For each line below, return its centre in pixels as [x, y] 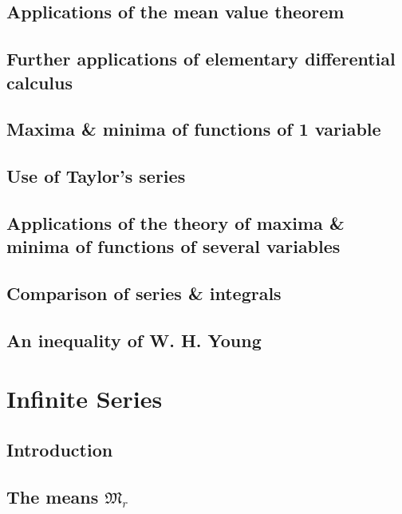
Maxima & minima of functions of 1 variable [194, 129]
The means [53, 496]
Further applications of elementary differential [201, 59]
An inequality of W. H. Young [134, 340]
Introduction [60, 450]
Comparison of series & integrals [144, 293]
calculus [39, 82]
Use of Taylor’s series [96, 176]
